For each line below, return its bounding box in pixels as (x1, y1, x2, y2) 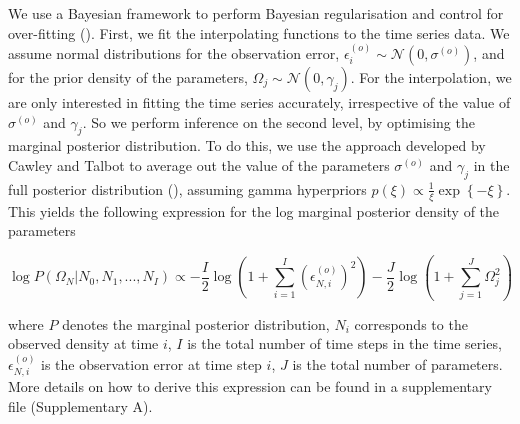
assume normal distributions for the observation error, (8, 43, 340, 63)
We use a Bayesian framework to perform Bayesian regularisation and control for (8, 3, 504, 23)
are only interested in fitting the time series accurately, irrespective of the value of (8, 92, 511, 112)
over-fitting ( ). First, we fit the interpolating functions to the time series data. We (8, 22, 510, 43)
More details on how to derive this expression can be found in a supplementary (8, 375, 492, 396)
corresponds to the (354, 313, 468, 334)
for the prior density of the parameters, (8, 67, 248, 87)
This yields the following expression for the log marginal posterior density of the (8, 200, 500, 221)
